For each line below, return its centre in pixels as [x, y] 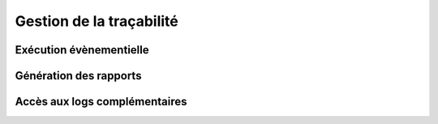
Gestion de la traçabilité [97, 21]
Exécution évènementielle [82, 50]
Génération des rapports [78, 76]
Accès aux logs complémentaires [101, 102]
